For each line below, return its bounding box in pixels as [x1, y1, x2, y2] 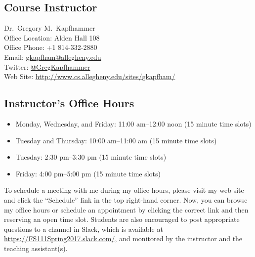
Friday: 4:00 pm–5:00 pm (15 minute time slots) [15, 168, 161, 178]
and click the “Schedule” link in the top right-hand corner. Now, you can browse [4, 194, 248, 205]
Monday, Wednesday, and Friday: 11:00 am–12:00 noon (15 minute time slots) [15, 118, 252, 128]
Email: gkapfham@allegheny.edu [4, 51, 101, 62]
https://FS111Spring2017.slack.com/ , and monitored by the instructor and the [4, 233, 243, 244]
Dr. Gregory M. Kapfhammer [4, 23, 95, 33]
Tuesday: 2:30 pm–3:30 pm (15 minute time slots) [15, 152, 167, 162]
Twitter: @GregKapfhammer [4, 61, 90, 72]
